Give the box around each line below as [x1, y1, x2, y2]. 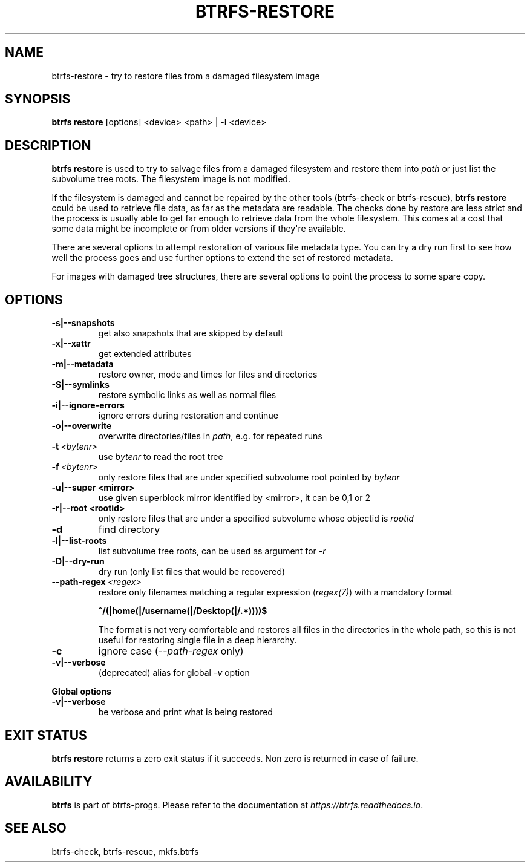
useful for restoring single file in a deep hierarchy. [98, 635, 297, 646]
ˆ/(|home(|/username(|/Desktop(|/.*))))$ [98, 606, 267, 617]
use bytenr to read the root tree [98, 451, 223, 462]
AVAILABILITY [5, 774, 93, 790]
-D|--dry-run [51, 556, 105, 567]
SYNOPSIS [5, 91, 71, 107]
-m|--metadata [51, 359, 114, 370]
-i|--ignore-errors [51, 400, 125, 411]
